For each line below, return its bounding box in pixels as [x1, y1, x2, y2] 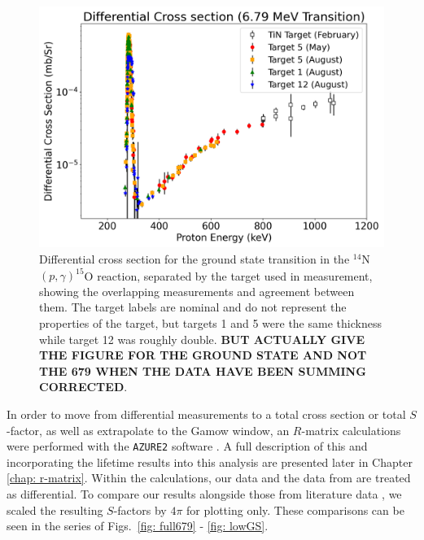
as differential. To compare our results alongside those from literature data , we [7, 485, 402, 502]
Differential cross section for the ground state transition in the [39, 250, 350, 268]
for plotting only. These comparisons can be [186, 501, 404, 518]
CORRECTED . [39, 378, 128, 395]
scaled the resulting [7, 501, 103, 518]
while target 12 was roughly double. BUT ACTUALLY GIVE [39, 330, 365, 347]
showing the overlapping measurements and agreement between [39, 282, 355, 299]
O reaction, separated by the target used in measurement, [84, 267, 373, 284]
